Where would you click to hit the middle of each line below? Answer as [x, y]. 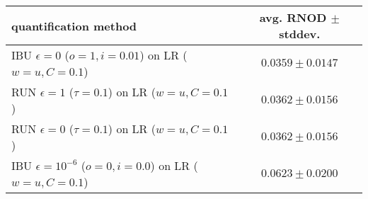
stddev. [300, 34]
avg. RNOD [293, 17]
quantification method [74, 25]
